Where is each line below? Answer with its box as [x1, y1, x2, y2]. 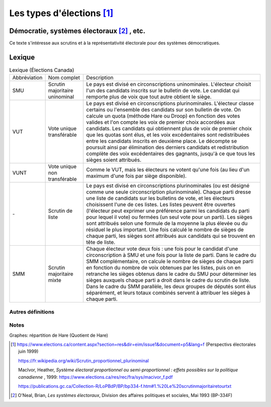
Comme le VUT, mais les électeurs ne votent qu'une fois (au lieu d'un [86, 166, 250, 173]
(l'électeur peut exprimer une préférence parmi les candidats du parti [86, 208, 250, 215]
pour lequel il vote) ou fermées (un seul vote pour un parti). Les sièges [86, 214, 253, 221]
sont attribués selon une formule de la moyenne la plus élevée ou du [86, 220, 248, 227]
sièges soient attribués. [86, 156, 142, 163]
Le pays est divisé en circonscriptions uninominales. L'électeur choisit [86, 81, 251, 88]
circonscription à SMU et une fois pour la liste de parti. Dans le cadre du [86, 252, 256, 259]
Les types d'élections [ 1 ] [9, 8, 114, 19]
